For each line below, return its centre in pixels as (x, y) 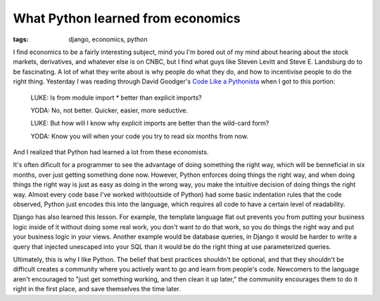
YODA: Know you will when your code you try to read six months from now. (140, 136)
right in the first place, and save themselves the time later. (97, 289)
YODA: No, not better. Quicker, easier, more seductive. (109, 110)
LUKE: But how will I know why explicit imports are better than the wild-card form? (150, 123)
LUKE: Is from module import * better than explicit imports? (116, 98)
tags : (21, 39)
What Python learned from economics (127, 18)
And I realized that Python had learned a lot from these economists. (111, 152)
